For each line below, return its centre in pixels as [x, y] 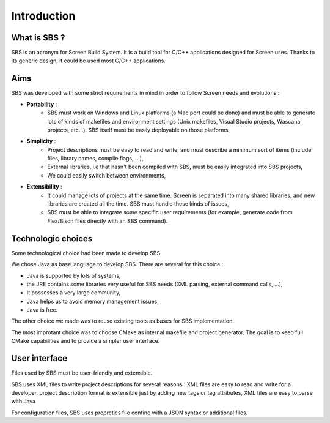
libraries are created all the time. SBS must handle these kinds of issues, [138, 204]
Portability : [42, 104]
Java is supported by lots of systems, [74, 275]
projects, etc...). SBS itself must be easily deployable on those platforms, [139, 130]
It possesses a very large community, [74, 293]
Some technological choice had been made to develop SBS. [86, 253]
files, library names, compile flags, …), [95, 159]
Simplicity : [41, 141]
